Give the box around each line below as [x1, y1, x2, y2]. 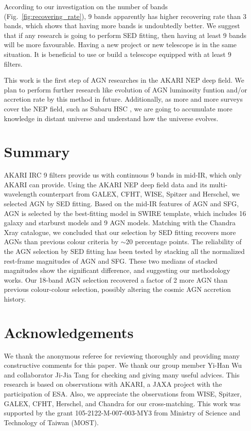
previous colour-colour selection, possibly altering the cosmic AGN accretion [4, 284, 231, 294]
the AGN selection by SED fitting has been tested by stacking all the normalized [4, 246, 245, 256]
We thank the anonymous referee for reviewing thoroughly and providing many [4, 350, 240, 360]
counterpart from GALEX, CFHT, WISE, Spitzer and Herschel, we [39, 189, 240, 199]
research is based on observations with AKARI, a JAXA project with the [4, 379, 222, 389]
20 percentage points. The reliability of [125, 236, 242, 247]
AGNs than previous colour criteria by [4, 236, 119, 247]
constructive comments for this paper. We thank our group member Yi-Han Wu [4, 360, 242, 370]
